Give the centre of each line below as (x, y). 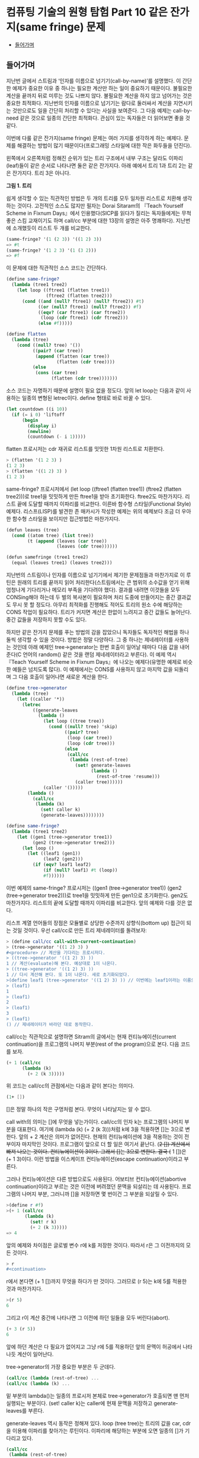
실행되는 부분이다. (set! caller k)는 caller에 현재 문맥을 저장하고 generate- (92, 1403)
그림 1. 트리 (19, 186)
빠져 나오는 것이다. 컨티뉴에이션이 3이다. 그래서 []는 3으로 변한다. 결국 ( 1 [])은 (96, 1152)
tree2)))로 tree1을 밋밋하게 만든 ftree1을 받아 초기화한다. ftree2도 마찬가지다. (95, 496)
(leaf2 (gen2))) (63, 859)
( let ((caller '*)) (41, 699)
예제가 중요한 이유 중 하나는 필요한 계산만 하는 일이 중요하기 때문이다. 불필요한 (102, 88)
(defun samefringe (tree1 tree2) (47, 557)
